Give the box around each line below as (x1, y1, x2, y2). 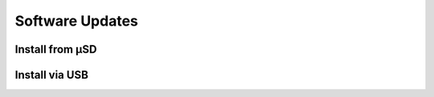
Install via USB (14, 68, 88, 82)
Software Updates (14, 12, 138, 30)
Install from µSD (14, 42, 97, 56)
